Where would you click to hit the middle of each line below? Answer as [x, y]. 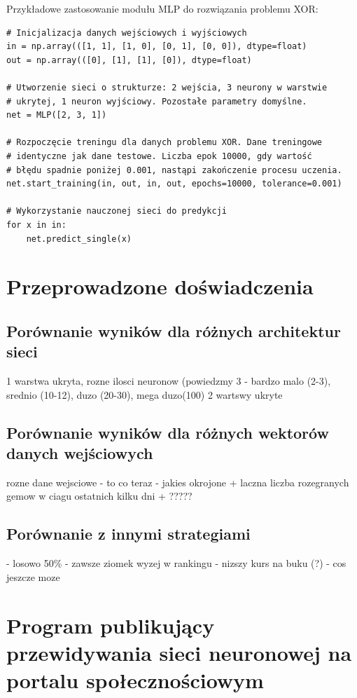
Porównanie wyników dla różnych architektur [174, 330]
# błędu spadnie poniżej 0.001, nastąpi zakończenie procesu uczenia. [174, 170]
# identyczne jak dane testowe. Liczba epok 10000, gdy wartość [159, 156]
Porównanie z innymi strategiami [128, 534]
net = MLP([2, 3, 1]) [57, 115]
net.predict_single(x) [79, 239]
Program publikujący [111, 625]
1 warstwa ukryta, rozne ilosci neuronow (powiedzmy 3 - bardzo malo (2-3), [169, 381]
